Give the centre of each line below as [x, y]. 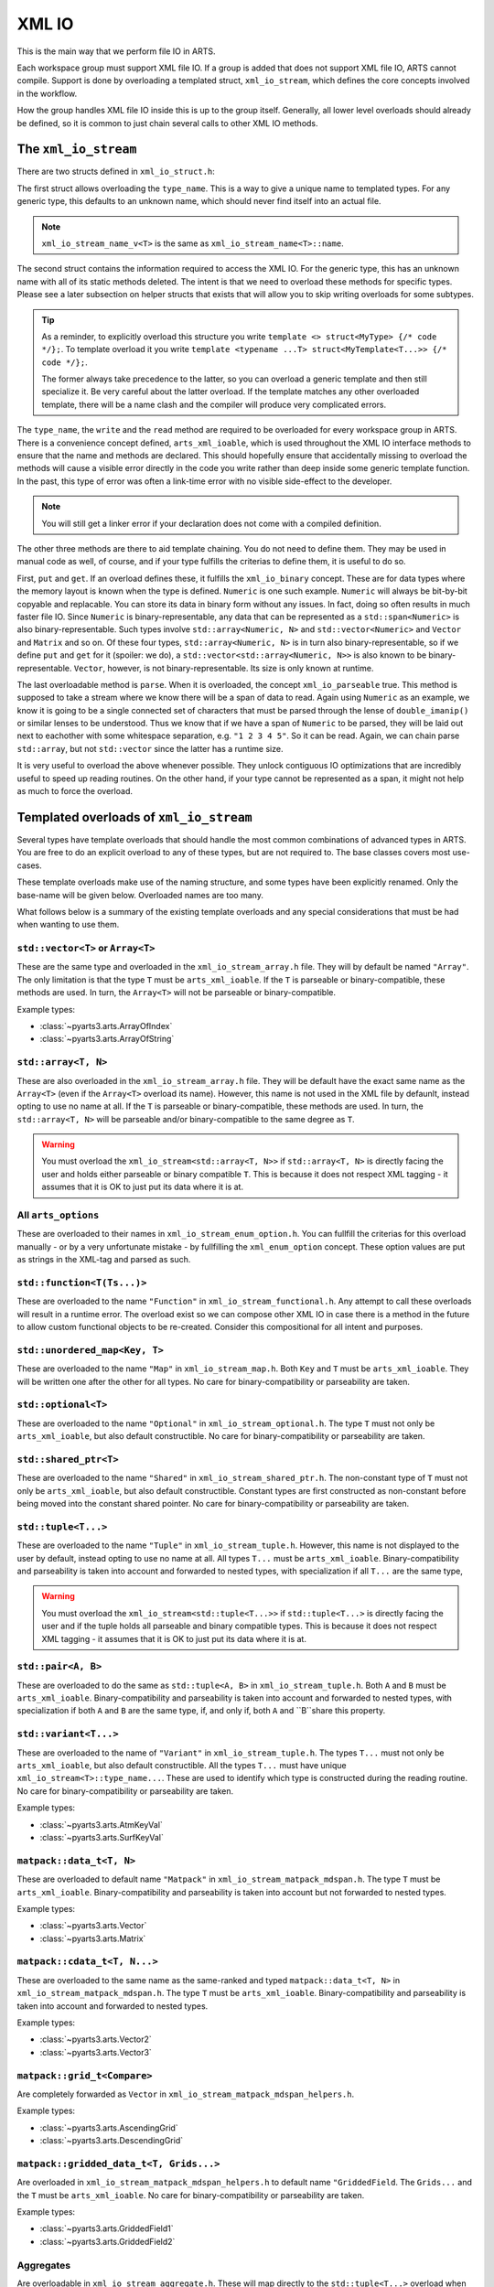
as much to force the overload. [75, 791]
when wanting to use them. [68, 925]
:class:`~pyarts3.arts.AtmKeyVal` [102, 1824]
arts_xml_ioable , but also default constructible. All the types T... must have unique [182, 1766]
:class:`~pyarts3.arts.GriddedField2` [107, 2241]
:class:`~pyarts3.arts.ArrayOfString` [107, 1039]
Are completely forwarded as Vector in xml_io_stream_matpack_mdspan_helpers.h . [186, 2094]
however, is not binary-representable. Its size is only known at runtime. [240, 668]
